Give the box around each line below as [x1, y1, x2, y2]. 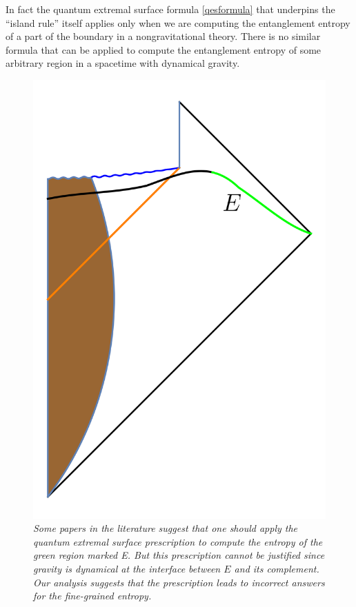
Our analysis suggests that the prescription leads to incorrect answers [33, 575, 325, 589]
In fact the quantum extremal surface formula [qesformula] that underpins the [6, 2, 335, 16]
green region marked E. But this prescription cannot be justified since [33, 548, 325, 562]
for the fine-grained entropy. [33, 588, 152, 603]
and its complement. [234, 561, 319, 575]
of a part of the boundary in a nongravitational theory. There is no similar [6, 29, 321, 43]
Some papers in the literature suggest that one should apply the [33, 521, 298, 535]
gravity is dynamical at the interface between [33, 561, 221, 575]
